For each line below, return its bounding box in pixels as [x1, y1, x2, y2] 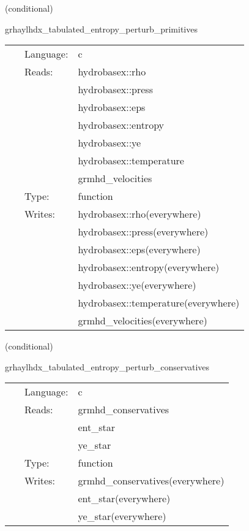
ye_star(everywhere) [78, 509, 166, 524]
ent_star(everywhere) [78, 491, 171, 506]
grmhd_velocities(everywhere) [78, 313, 207, 328]
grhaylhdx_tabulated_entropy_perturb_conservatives [5, 360, 210, 373]
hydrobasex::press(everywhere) [78, 224, 209, 239]
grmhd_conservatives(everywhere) [78, 473, 225, 488]
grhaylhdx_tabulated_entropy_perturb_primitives [5, 22, 198, 35]
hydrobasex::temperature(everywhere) [78, 296, 240, 310]
